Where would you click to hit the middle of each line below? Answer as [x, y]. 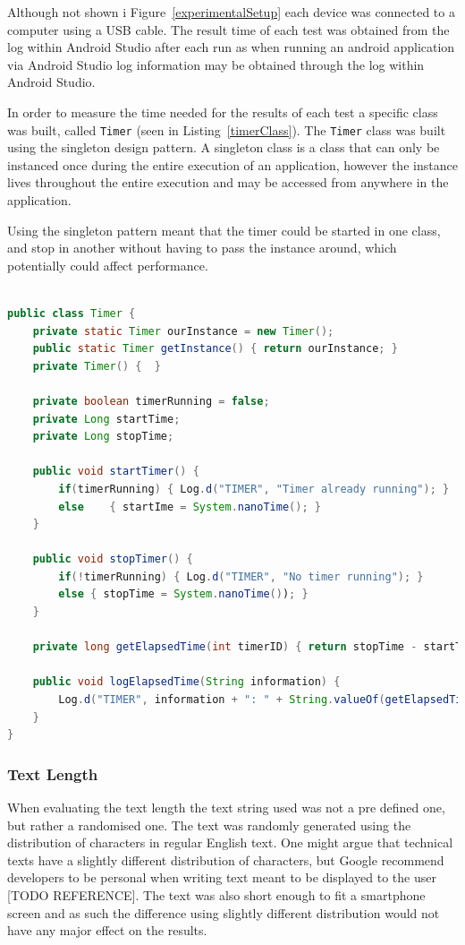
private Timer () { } [97, 366]
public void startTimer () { [116, 472]
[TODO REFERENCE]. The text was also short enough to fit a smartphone [216, 895]
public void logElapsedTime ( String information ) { [186, 682]
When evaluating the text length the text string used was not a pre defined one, [226, 808]
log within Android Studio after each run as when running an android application [231, 47]
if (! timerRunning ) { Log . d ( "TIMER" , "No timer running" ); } [241, 576]
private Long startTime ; [106, 419]
